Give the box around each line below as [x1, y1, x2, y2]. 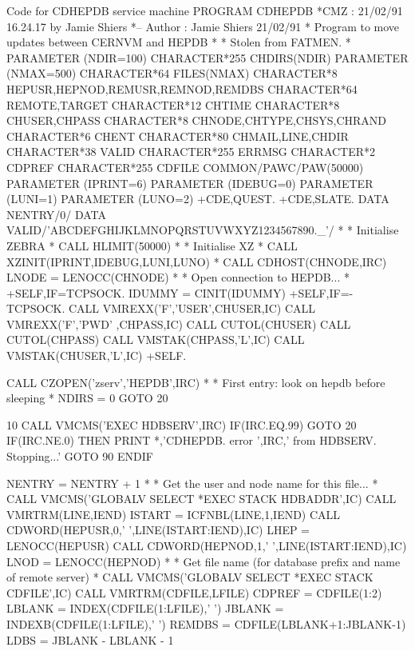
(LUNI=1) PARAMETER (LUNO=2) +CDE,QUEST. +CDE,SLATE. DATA [6, 190, 389, 207]
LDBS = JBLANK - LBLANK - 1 [6, 631, 174, 648]
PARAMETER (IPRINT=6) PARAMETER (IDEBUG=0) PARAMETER [6, 174, 373, 191]
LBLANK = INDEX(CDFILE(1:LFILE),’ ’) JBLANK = [6, 600, 284, 617]
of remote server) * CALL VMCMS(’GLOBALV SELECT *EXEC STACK [6, 569, 373, 585]
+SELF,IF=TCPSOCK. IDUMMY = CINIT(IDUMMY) [6, 284, 286, 301]
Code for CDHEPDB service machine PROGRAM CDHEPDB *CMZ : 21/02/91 [6, 2, 403, 18]
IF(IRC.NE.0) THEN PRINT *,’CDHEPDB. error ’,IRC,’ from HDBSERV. [6, 432, 377, 449]
